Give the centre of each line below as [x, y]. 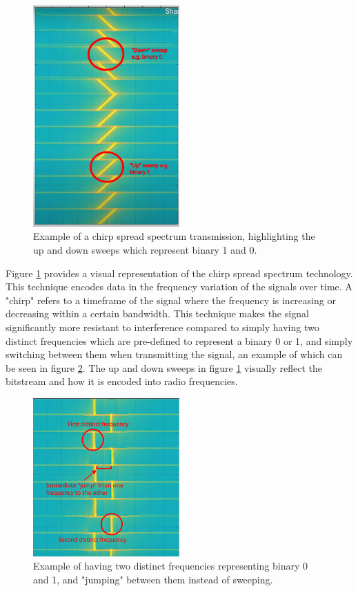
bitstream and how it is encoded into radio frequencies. [122, 381]
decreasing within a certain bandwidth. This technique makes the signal [157, 313]
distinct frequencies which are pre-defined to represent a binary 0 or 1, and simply [179, 340]
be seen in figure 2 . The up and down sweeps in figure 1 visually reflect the [164, 367]
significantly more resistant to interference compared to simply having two [162, 327]
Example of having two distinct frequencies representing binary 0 [171, 566]
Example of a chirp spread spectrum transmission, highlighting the [174, 236]
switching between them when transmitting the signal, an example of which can [174, 354]
